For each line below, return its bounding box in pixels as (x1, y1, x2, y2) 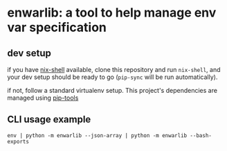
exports (7, 138, 30, 145)
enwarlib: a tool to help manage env (7, 5, 217, 21)
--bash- (190, 132, 212, 139)
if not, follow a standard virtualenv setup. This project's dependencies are (7, 87, 218, 94)
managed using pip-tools (7, 94, 79, 102)
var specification (7, 19, 107, 35)
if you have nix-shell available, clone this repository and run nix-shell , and (7, 66, 221, 73)
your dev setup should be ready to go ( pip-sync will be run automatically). (7, 73, 218, 81)
